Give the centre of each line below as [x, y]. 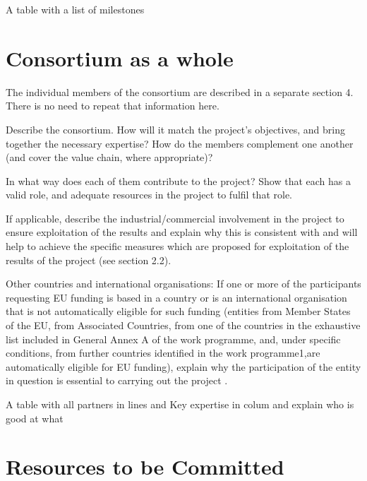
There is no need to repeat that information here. [113, 106]
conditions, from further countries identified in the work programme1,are [163, 353]
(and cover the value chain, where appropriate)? [109, 157]
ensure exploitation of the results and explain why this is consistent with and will [182, 232]
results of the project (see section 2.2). [89, 260]
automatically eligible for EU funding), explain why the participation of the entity [183, 366]
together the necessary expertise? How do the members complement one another [180, 143]
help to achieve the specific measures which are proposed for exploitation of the [178, 246]
